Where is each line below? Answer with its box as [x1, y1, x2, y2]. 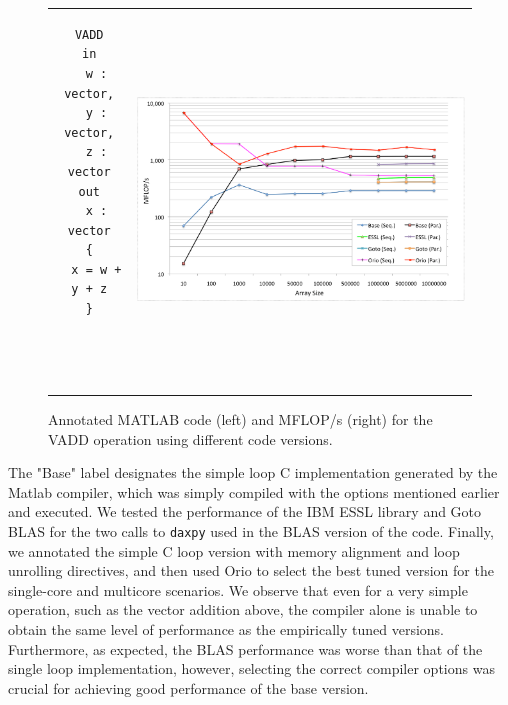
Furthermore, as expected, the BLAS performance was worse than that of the [8, 638, 483, 659]
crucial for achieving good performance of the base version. [8, 677, 369, 698]
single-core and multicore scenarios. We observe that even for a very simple [8, 579, 468, 600]
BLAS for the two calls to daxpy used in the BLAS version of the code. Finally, [8, 520, 494, 541]
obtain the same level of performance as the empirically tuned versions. [8, 618, 445, 639]
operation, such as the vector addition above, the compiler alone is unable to [8, 599, 478, 620]
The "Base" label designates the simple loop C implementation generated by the [8, 462, 498, 483]
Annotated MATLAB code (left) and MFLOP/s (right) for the [48, 408, 433, 429]
